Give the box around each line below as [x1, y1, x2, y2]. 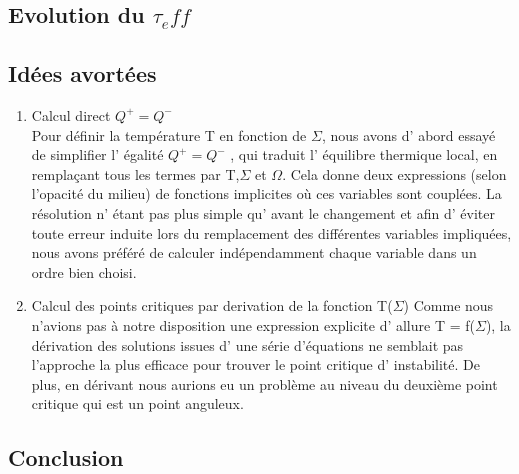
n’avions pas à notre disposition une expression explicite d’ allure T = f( [31, 314, 475, 335]
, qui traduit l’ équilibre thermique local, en [230, 144, 498, 165]
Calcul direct [31, 104, 111, 125]
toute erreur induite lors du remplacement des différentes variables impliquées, [31, 222, 512, 243]
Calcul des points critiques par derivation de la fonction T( [31, 295, 393, 316]
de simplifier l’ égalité [31, 144, 164, 165]
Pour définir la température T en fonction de [31, 124, 307, 145]
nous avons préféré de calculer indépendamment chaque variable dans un [31, 242, 477, 263]
